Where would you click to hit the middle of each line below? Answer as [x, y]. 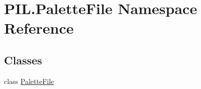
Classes [23, 60]
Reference [39, 28]
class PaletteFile [29, 81]
